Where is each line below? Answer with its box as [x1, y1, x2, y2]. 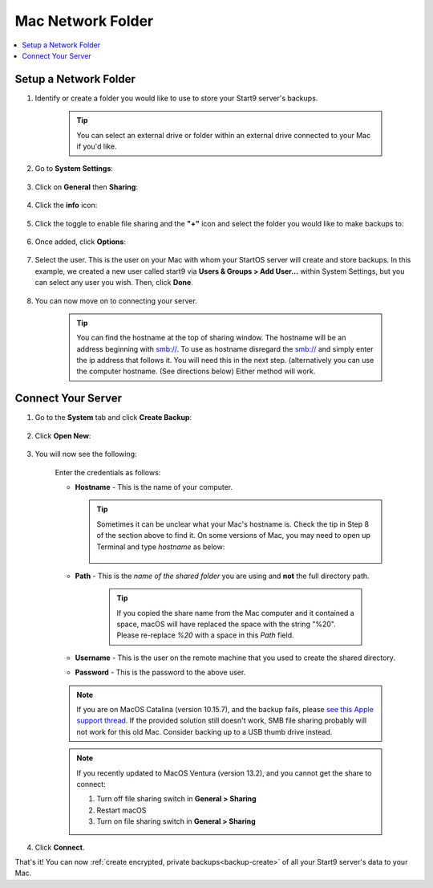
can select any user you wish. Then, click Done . [34, 278, 194, 287]
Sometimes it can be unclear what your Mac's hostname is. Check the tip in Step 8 [96, 519, 370, 529]
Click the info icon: [34, 201, 98, 210]
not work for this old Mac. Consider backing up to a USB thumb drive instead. [76, 727, 333, 736]
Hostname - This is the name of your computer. [75, 482, 233, 491]
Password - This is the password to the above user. [75, 667, 246, 678]
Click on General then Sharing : [34, 181, 138, 192]
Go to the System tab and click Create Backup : [34, 413, 192, 422]
